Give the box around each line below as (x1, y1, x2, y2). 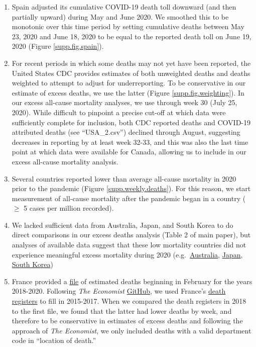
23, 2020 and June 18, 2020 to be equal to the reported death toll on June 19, (12, 31, 251, 41)
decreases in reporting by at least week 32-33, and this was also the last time (12, 136, 248, 147)
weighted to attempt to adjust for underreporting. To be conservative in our (12, 77, 246, 88)
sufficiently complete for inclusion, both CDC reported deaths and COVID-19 (12, 117, 250, 127)
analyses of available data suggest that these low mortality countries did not (12, 239, 246, 250)
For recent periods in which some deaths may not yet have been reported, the (12, 57, 251, 68)
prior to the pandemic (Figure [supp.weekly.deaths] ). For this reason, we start (12, 183, 251, 194)
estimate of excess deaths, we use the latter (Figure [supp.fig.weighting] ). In (12, 87, 244, 98)
